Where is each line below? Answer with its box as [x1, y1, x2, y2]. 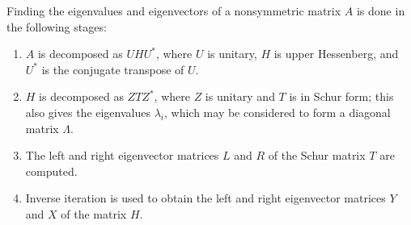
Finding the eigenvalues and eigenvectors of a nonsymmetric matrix [6, 2, 341, 19]
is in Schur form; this [289, 88, 394, 105]
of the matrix [61, 205, 127, 222]
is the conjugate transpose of [41, 60, 184, 77]
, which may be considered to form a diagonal [164, 103, 391, 120]
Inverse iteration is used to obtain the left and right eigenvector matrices [25, 190, 386, 206]
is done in [356, 2, 405, 19]
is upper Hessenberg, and [273, 45, 399, 62]
